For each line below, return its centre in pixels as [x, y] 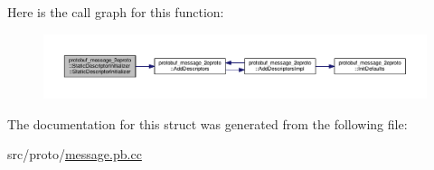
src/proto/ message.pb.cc [75, 154]
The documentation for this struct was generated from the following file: [208, 123]
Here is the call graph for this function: [116, 12]
